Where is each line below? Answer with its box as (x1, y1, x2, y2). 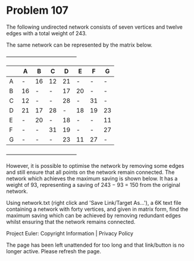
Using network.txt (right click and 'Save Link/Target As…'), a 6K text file (6, 199, 182, 206)
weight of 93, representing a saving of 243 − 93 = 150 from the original (6, 181, 180, 188)
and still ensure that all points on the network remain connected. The (6, 168, 175, 176)
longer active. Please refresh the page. (6, 247, 102, 254)
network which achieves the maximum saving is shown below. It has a (6, 174, 178, 182)
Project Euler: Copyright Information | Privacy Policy (6, 229, 134, 237)
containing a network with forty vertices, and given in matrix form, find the (6, 205, 189, 213)
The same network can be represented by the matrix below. (6, 41, 153, 48)
